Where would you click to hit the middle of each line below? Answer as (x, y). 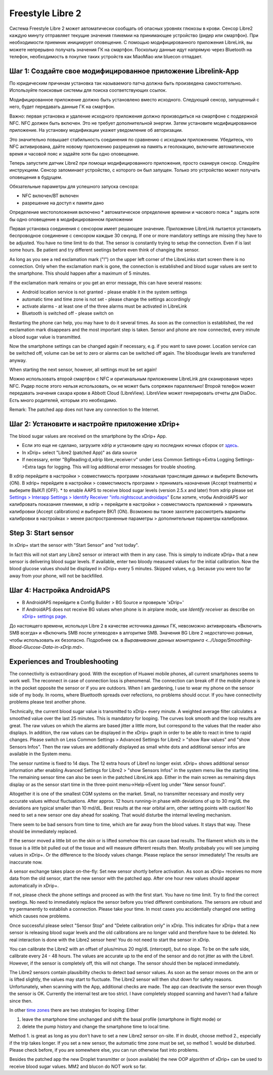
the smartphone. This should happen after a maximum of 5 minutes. (80, 273)
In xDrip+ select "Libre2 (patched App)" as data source (79, 452)
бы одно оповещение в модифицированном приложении (71, 219)
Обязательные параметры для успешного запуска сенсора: (74, 187)
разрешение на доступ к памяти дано (63, 203)
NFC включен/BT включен (50, 196)
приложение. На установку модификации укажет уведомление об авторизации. (96, 130)
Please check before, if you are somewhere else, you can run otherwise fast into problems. (104, 1050)
